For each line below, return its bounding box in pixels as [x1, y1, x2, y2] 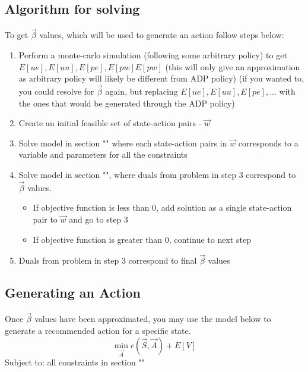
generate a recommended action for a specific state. [5, 324, 191, 336]
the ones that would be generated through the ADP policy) [18, 96, 235, 109]
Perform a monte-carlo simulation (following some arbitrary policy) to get [18, 49, 287, 61]
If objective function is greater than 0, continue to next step [33, 233, 251, 245]
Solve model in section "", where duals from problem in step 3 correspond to [18, 168, 296, 180]
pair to [33, 212, 58, 225]
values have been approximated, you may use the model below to [34, 312, 271, 325]
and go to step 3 [69, 212, 128, 225]
